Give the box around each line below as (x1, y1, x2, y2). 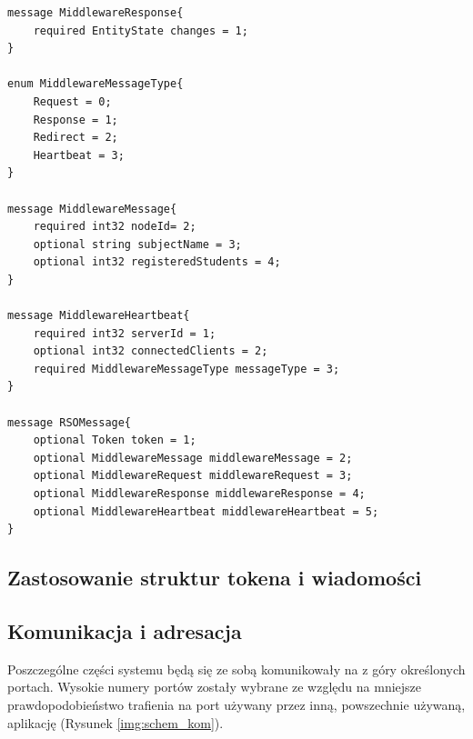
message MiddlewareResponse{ (7, 6, 184, 19)
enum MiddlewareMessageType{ (7, 77, 184, 91)
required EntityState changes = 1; (33, 24, 248, 37)
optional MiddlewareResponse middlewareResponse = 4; (33, 487, 366, 501)
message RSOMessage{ (7, 415, 132, 429)
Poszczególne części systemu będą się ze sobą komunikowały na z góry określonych (7, 659, 466, 678)
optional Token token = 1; (33, 434, 196, 447)
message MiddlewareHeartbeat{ (7, 309, 190, 323)
